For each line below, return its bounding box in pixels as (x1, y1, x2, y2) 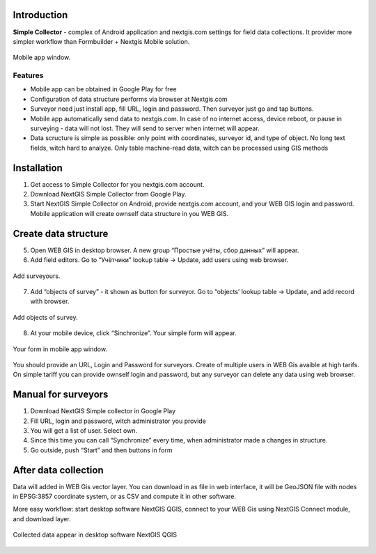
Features (13, 70, 44, 80)
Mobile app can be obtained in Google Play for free (30, 85, 177, 93)
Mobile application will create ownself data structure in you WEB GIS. (30, 209, 229, 217)
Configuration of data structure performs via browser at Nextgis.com (30, 95, 228, 103)
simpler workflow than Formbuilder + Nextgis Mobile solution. (13, 37, 190, 45)
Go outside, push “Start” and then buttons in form (30, 446, 173, 454)
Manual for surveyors (13, 389, 109, 401)
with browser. (30, 297, 70, 306)
